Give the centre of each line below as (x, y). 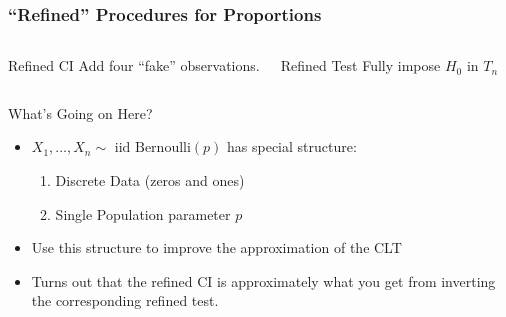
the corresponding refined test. (125, 300)
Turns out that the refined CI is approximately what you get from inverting (263, 280)
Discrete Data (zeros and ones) (150, 180)
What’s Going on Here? (80, 112)
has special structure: (292, 146)
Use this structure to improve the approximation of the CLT (216, 247)
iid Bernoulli (152, 148)
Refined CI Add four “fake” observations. (134, 65)
